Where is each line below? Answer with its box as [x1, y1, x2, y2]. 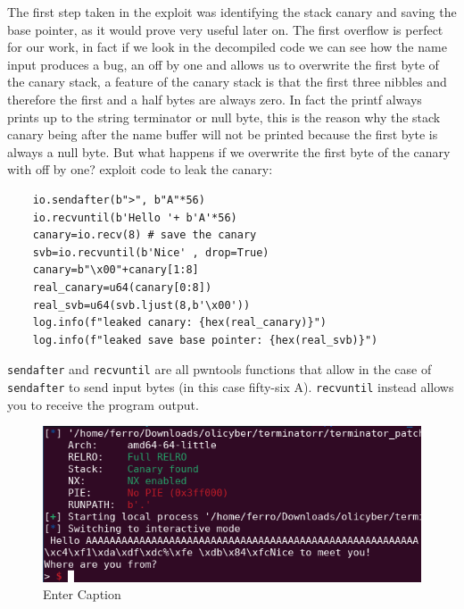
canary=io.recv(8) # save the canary [32, 229, 257, 242]
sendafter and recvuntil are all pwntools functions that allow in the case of [7, 360, 432, 379]
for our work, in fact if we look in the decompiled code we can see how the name [7, 38, 447, 56]
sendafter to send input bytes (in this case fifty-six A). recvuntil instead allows [7, 377, 454, 396]
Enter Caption [43, 585, 121, 604]
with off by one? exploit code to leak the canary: [7, 160, 273, 179]
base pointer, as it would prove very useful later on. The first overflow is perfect [7, 20, 443, 38]
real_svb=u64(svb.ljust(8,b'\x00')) [32, 298, 251, 312]
